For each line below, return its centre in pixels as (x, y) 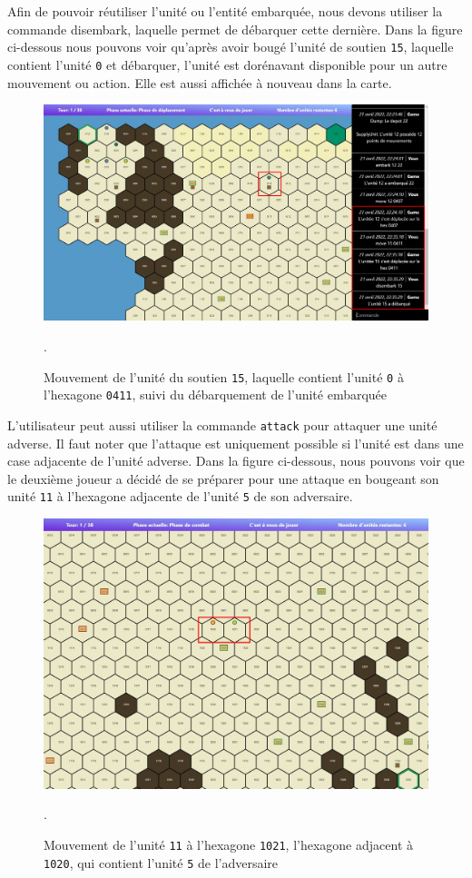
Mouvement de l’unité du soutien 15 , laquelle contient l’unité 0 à (224, 376)
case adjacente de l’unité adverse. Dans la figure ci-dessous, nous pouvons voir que (236, 461)
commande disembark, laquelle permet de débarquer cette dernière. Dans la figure (235, 29)
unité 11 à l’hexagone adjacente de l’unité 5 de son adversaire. (180, 496)
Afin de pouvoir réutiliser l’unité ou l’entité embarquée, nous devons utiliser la (225, 11)
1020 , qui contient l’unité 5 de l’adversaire (161, 862)
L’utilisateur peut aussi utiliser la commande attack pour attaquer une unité (222, 424)
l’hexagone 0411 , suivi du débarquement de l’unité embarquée (216, 395)
